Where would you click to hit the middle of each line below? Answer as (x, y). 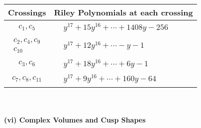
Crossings (27, 12)
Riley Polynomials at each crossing (123, 12)
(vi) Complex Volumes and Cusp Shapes (75, 119)
